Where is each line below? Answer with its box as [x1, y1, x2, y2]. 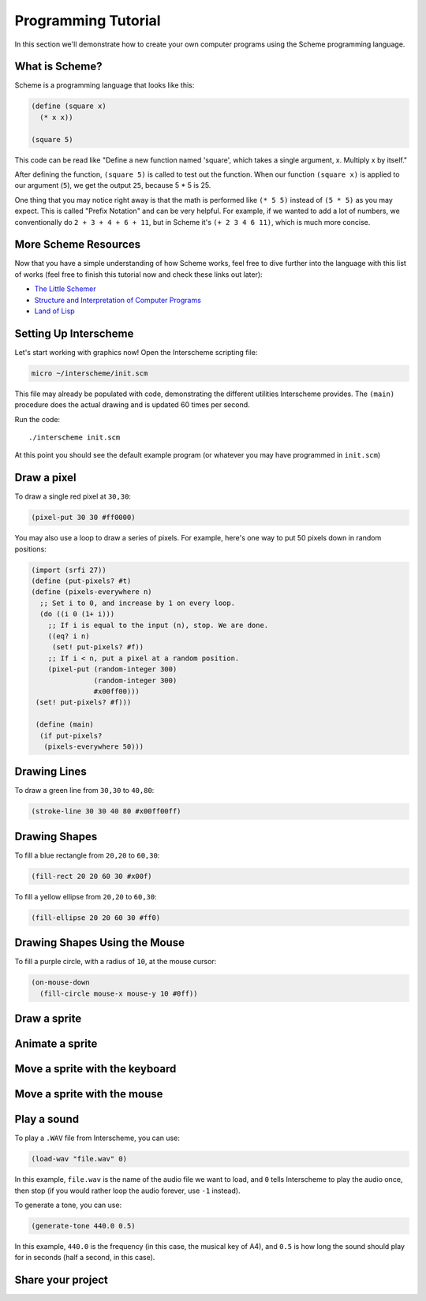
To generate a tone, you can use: [14, 1200, 122, 1210]
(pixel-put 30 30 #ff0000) [31, 513, 136, 522]
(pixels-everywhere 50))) [43, 742, 144, 751]
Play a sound [14, 1112, 79, 1126]
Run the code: [14, 414, 61, 424]
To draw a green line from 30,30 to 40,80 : [14, 786, 155, 795]
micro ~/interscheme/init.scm [31, 368, 148, 378]
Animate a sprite [14, 1037, 98, 1051]
